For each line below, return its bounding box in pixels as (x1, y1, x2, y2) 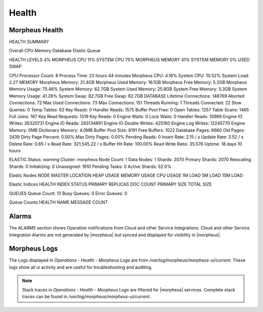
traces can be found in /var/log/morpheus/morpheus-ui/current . (22, 293, 151, 300)
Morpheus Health (9, 26, 63, 34)
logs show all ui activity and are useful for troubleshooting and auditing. (9, 264, 153, 270)
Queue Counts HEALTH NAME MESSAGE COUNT (9, 199, 108, 205)
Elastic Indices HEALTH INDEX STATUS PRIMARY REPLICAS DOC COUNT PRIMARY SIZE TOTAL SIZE (9, 181, 212, 187)
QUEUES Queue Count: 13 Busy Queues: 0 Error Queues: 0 (9, 190, 128, 196)
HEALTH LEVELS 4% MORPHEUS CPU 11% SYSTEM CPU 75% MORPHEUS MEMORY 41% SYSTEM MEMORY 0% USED (9, 57, 250, 62)
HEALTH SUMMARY (9, 39, 49, 45)
